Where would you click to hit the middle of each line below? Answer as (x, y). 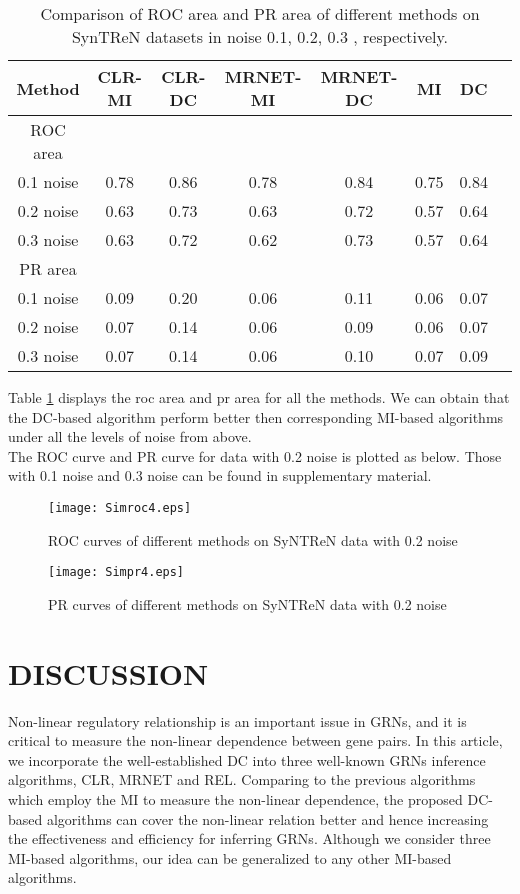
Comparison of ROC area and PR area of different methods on (260, 13)
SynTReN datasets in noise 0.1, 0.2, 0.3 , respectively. (260, 36)
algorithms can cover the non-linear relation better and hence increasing (267, 818)
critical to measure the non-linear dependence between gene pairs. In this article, (255, 740)
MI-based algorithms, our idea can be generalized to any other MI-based (230, 857)
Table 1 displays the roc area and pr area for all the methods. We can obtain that (259, 397)
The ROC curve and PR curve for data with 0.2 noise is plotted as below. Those (255, 455)
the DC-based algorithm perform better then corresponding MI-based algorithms (256, 416)
